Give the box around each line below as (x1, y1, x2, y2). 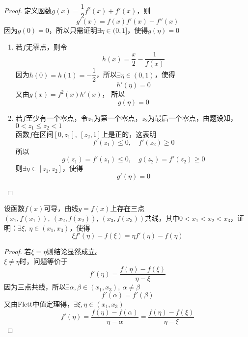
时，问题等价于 (19, 256, 68, 266)
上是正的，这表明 (101, 129, 157, 139)
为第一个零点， (93, 112, 142, 123)
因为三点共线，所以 (4, 282, 66, 292)
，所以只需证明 (49, 25, 97, 35)
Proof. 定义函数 (4, 5, 52, 16)
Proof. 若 (4, 246, 31, 257)
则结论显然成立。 (47, 246, 102, 257)
